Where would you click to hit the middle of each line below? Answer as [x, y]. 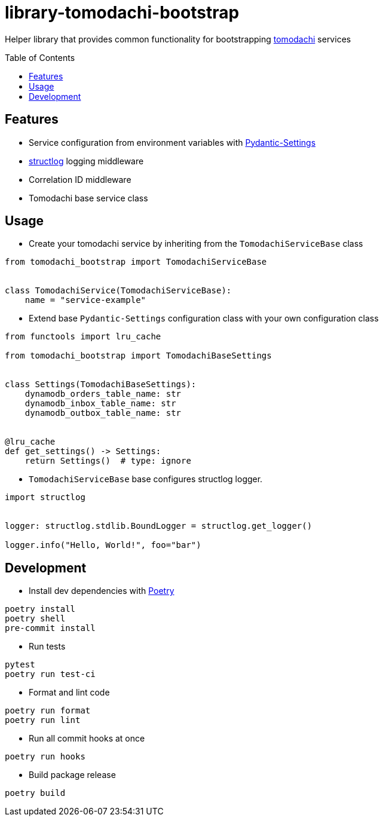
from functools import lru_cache [83, 337]
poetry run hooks [45, 757]
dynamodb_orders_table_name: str [103, 394]
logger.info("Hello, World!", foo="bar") [103, 545]
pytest [20, 665]
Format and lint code [69, 693]
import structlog [45, 497]
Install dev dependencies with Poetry [102, 591]
